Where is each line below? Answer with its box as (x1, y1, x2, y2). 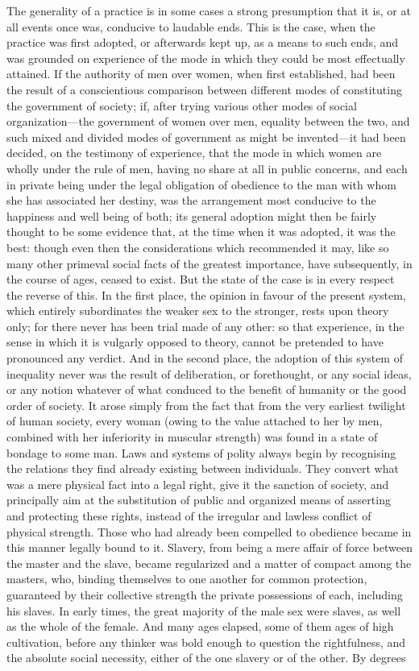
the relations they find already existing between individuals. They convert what (6, 460, 399, 477)
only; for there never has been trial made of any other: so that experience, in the (6, 317, 404, 334)
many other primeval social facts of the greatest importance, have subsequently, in (6, 255, 413, 271)
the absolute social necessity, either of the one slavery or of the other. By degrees (6, 649, 406, 666)
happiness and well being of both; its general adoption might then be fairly (6, 207, 377, 224)
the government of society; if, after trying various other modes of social (6, 97, 357, 114)
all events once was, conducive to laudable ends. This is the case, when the (6, 18, 375, 35)
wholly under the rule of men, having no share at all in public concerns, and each (6, 159, 408, 176)
